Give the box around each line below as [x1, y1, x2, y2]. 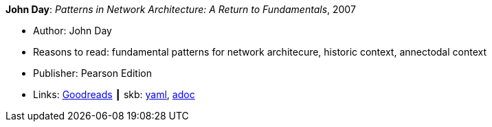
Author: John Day [33, 25, 112, 36]
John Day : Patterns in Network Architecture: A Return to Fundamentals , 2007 [5, 3, 356, 15]
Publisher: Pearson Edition [33, 67, 152, 79]
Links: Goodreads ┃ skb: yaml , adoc [33, 89, 195, 100]
